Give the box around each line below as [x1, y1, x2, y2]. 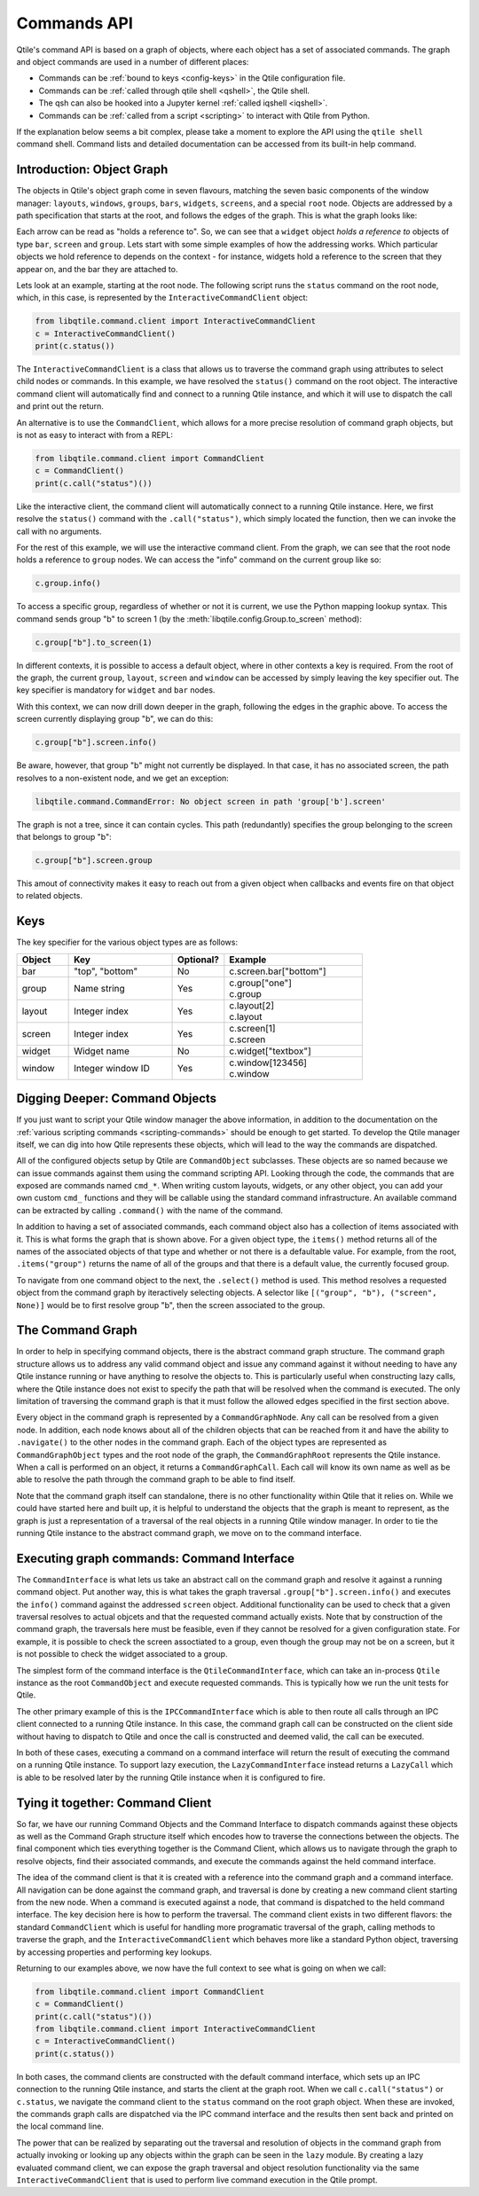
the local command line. [16, 2121, 104, 2132]
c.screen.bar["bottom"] [229, 965, 327, 977]
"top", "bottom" [74, 965, 138, 977]
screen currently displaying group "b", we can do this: [16, 714, 214, 725]
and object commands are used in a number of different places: [16, 56, 249, 67]
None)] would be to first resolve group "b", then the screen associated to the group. [16, 1299, 326, 1310]
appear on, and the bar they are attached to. [16, 263, 178, 274]
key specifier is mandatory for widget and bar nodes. [16, 685, 216, 695]
